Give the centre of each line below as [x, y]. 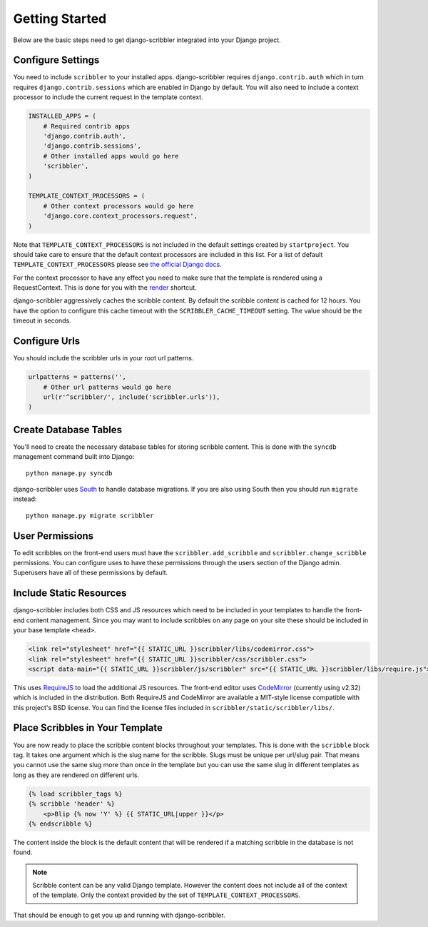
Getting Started [60, 19]
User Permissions [53, 536]
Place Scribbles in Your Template [88, 728]
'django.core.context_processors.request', [120, 216]
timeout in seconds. [42, 320]
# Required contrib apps [87, 126]
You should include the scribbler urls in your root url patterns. [103, 358]
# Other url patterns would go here [107, 387]
